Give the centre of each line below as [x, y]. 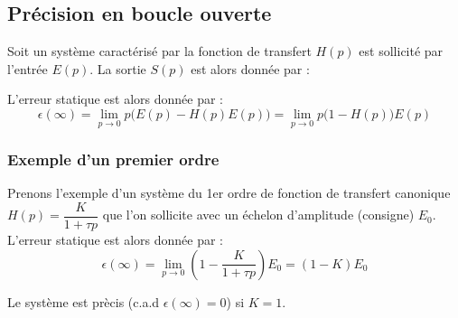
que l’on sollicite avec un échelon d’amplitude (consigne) [258, 215]
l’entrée [28, 68]
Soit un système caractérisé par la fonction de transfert [159, 51]
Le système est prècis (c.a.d [84, 301]
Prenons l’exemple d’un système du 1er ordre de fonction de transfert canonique [229, 193]
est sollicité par [401, 51]
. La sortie [118, 68]
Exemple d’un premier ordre [113, 159]
